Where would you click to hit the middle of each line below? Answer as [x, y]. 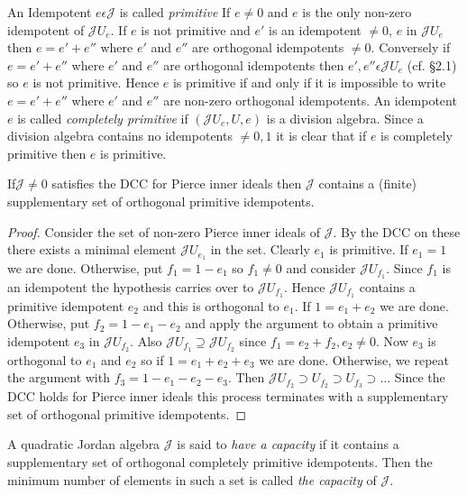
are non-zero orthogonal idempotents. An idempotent [310, 100]
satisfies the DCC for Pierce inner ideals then [177, 183]
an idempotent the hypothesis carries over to [131, 286]
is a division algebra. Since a [345, 118]
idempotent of [46, 29]
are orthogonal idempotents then [254, 64]
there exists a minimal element [92, 249]
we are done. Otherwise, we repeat [354, 359]
